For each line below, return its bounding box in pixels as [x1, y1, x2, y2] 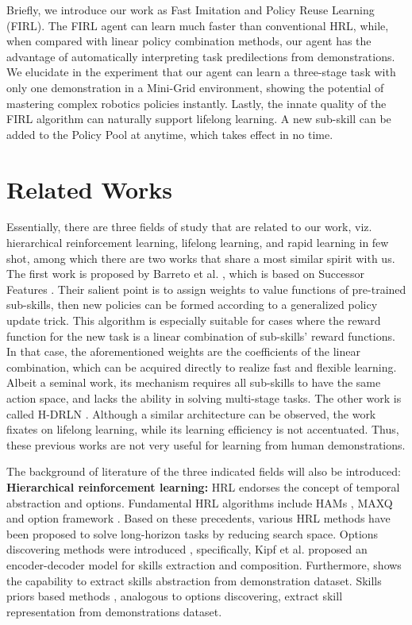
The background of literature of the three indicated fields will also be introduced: [6, 463, 401, 480]
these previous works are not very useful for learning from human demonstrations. [6, 436, 406, 453]
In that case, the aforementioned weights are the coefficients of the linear [6, 343, 360, 360]
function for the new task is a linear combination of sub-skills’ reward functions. [6, 327, 395, 344]
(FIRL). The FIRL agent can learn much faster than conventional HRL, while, [6, 17, 389, 33]
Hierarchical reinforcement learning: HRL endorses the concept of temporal [6, 478, 400, 495]
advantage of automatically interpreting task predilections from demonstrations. [6, 48, 395, 64]
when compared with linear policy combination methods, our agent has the [6, 33, 372, 49]
